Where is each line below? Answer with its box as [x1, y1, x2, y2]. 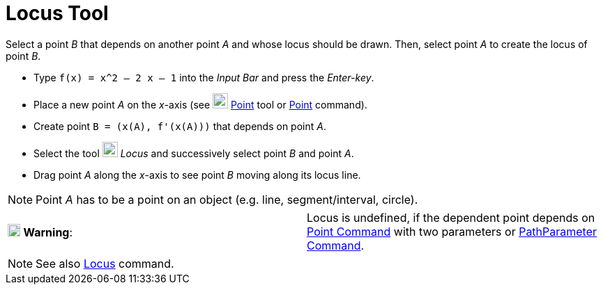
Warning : [23, 225, 73, 239]
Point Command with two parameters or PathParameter [307, 224, 597, 239]
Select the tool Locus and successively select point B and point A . [33, 147, 354, 159]
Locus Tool [6, 1, 109, 25]
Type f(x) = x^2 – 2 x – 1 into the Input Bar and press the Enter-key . [33, 71, 374, 83]
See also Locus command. [36, 256, 174, 271]
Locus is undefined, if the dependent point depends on [307, 210, 595, 225]
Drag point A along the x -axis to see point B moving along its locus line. [33, 168, 361, 181]
